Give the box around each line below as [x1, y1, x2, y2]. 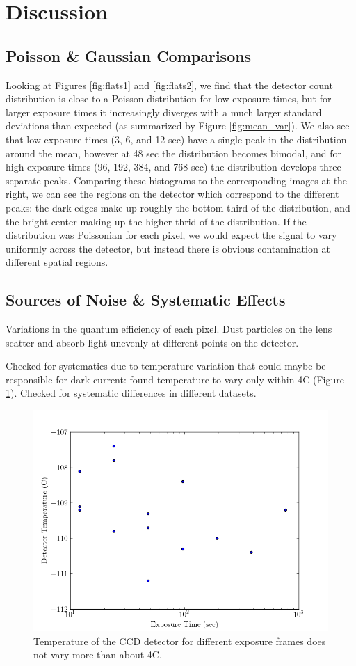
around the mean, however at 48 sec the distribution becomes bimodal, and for [6, 145, 341, 160]
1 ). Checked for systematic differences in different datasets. [6, 386, 257, 400]
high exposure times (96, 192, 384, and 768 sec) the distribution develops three [6, 159, 341, 174]
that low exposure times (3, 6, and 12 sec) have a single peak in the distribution [6, 132, 347, 146]
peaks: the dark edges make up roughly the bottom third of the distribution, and [6, 200, 350, 214]
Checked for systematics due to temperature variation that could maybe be [6, 358, 326, 373]
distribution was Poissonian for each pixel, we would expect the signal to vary [6, 228, 337, 242]
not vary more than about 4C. [33, 647, 162, 662]
